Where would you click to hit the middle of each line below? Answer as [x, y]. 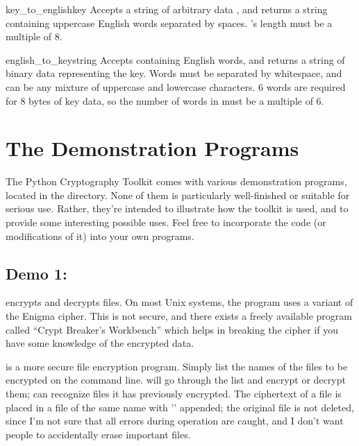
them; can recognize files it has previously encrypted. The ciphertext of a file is [174, 394]
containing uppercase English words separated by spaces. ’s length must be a [169, 23]
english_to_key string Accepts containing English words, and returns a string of [175, 59]
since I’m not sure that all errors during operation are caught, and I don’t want [175, 421]
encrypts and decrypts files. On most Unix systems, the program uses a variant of [179, 302]
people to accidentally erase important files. [98, 434]
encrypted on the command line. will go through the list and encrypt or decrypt [176, 380]
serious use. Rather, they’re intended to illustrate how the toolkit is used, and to [177, 208]
